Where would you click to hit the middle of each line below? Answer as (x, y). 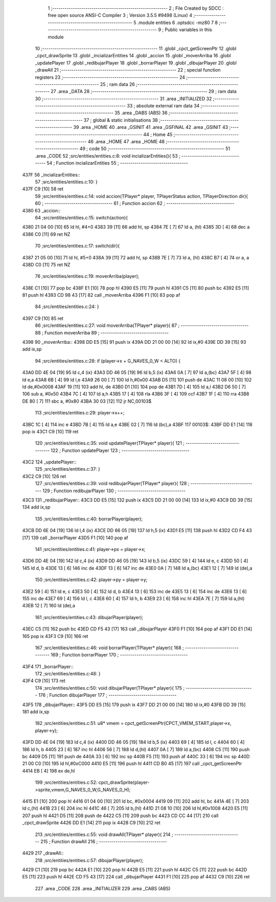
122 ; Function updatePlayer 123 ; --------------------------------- (120, 450)
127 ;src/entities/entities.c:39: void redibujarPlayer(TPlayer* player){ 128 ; (112, 483)
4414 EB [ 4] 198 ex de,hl (49, 771)
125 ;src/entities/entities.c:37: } (68, 469)
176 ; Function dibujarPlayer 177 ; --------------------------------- (108, 695)
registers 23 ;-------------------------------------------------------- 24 (110, 77)
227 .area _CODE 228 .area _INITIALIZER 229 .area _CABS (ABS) (103, 888)
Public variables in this (188, 30)
